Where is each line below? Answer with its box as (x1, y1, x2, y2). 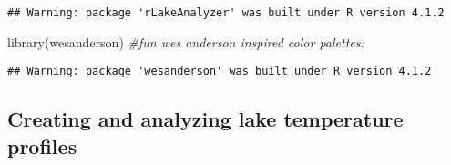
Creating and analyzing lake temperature (7, 105, 404, 133)
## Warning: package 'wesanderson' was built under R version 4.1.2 (7, 65, 432, 78)
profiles (7, 131, 77, 160)
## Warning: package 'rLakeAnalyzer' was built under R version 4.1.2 (7, 6, 445, 19)
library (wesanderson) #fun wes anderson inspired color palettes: (7, 32, 364, 51)
